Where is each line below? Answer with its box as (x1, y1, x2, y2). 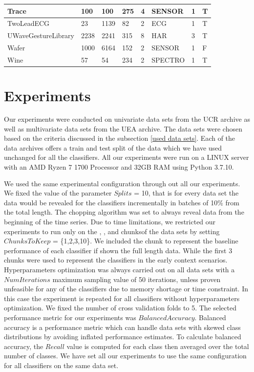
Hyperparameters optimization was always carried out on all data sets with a (4, 264, 235, 274)
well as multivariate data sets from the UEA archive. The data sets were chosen (4, 123, 242, 133)
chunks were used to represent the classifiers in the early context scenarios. (4, 255, 228, 265)
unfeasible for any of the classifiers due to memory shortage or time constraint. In (4, 284, 249, 294)
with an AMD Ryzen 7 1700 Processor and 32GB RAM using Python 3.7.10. (4, 162, 234, 172)
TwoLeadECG (7, 18, 50, 28)
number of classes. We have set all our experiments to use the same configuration (4, 350, 247, 361)
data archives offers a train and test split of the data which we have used (4, 142, 222, 153)
